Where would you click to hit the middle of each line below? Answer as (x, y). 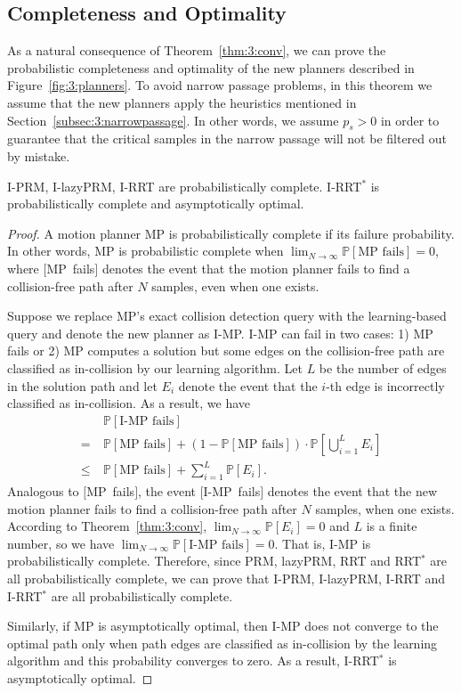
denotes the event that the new (352, 491)
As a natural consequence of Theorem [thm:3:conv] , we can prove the (197, 50)
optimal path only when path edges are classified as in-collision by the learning (222, 643)
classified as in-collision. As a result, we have (129, 403)
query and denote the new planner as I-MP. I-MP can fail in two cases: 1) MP (220, 333)
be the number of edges (383, 367)
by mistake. (39, 155)
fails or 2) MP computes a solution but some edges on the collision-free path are (226, 351)
